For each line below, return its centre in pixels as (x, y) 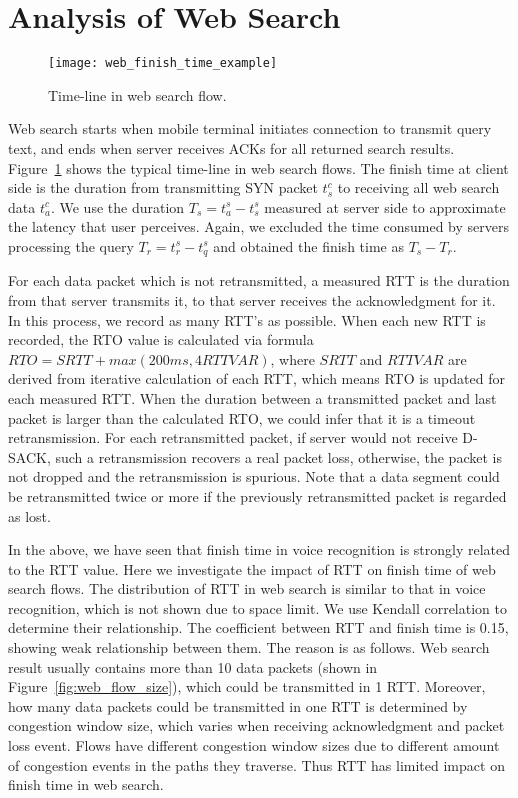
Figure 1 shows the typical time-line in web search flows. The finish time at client (258, 167)
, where (292, 358)
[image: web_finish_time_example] (163, 63)
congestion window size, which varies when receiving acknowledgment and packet (256, 725)
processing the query (71, 245)
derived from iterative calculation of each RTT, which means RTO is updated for (256, 378)
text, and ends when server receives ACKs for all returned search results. (231, 147)
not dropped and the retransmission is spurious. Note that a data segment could (254, 476)
